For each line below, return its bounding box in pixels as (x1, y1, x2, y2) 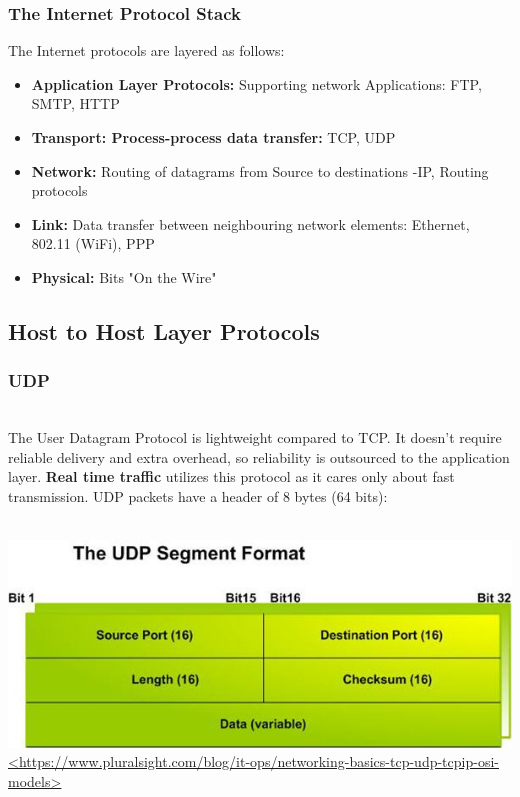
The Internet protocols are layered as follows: (8, 40, 285, 61)
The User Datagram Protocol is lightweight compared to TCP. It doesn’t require (8, 427, 502, 448)
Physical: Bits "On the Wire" (31, 266, 217, 287)
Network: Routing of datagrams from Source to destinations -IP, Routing (31, 160, 489, 181)
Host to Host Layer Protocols (8, 315, 320, 346)
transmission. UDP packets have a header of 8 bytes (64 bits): (8, 485, 388, 506)
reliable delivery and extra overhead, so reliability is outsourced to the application (8, 446, 510, 467)
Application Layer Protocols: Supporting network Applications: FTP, (31, 73, 482, 94)
